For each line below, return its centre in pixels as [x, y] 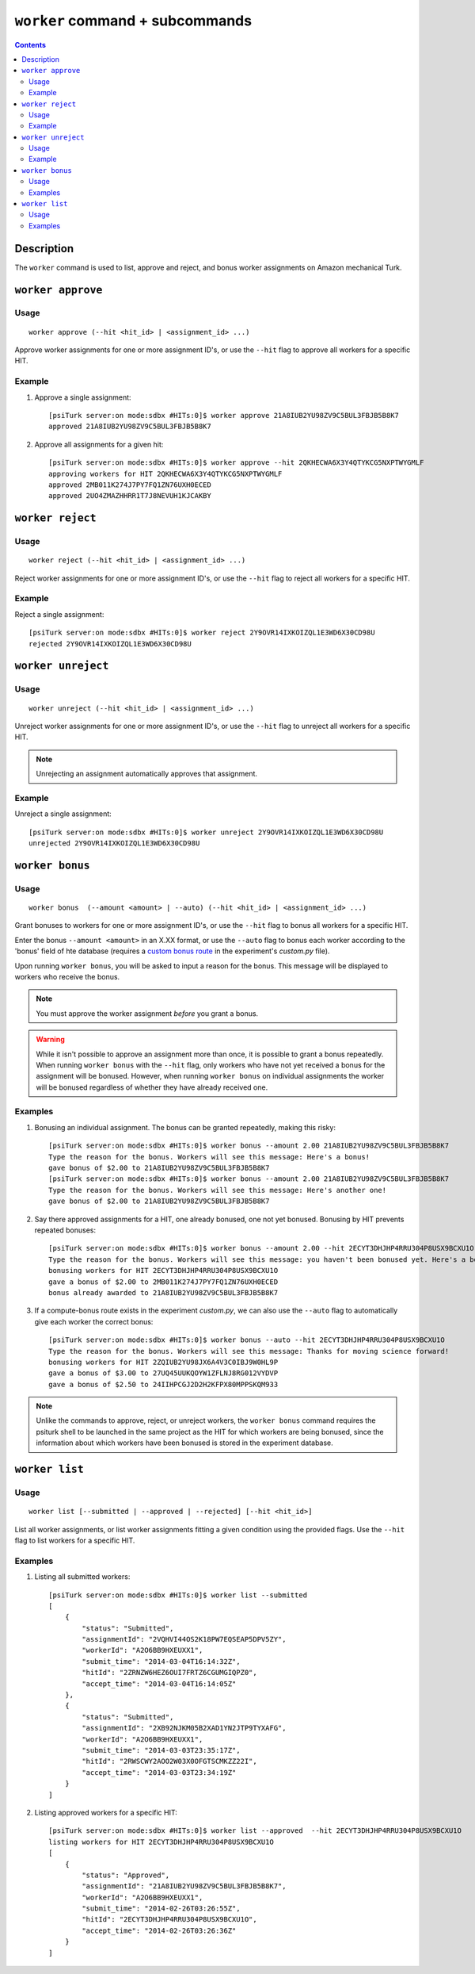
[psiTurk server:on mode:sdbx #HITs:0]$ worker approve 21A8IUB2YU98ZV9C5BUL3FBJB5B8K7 [224, 415]
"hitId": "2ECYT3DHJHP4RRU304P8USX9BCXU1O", [169, 1920]
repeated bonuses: [65, 1230]
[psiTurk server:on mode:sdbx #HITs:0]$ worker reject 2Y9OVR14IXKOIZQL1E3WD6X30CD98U [202, 633]
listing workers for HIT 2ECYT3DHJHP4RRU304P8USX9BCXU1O [161, 1842]
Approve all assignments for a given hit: [99, 444]
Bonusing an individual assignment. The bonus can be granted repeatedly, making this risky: [185, 1127]
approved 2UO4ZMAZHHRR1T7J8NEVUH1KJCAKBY [130, 496]
